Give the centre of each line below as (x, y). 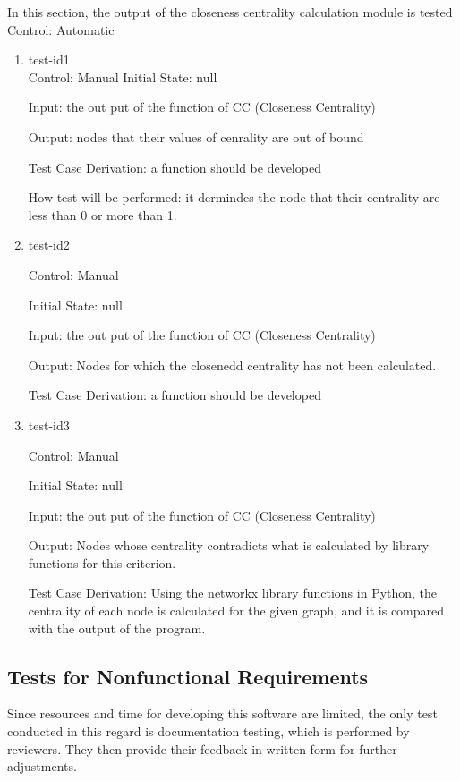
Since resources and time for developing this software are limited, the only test (222, 713)
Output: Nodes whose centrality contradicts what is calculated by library (229, 545)
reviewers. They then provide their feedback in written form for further (202, 748)
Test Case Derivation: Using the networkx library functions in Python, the (233, 593)
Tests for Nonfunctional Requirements (188, 676)
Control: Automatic (61, 29)
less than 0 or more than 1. (102, 214)
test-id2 (49, 245)
